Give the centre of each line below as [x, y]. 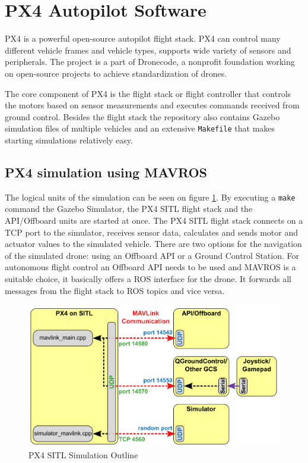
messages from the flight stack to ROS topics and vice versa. [115, 290]
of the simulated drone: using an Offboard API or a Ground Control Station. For [152, 255]
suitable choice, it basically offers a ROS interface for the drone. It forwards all [148, 278]
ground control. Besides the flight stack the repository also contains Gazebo [142, 116]
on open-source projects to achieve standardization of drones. [116, 73]
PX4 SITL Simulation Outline [83, 455]
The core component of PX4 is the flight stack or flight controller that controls [148, 93]
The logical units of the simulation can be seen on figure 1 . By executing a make [150, 197]
